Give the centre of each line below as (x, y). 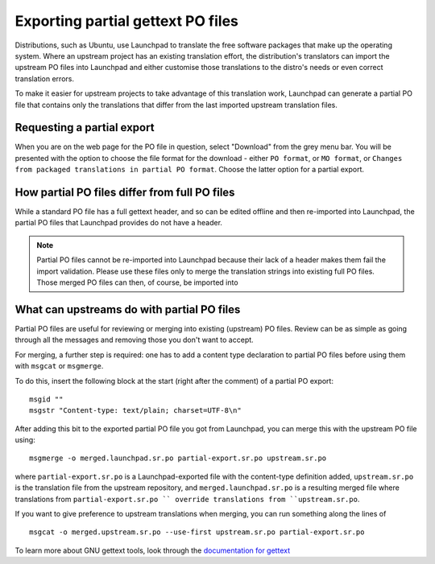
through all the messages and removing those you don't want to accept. (134, 340)
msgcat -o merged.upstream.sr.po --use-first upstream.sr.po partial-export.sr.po (197, 532)
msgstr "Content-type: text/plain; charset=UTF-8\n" (135, 411)
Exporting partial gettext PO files (127, 21)
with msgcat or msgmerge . (59, 366)
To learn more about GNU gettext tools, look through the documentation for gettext (152, 550)
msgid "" (46, 399)
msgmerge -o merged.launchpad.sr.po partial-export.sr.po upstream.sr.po (178, 458)
